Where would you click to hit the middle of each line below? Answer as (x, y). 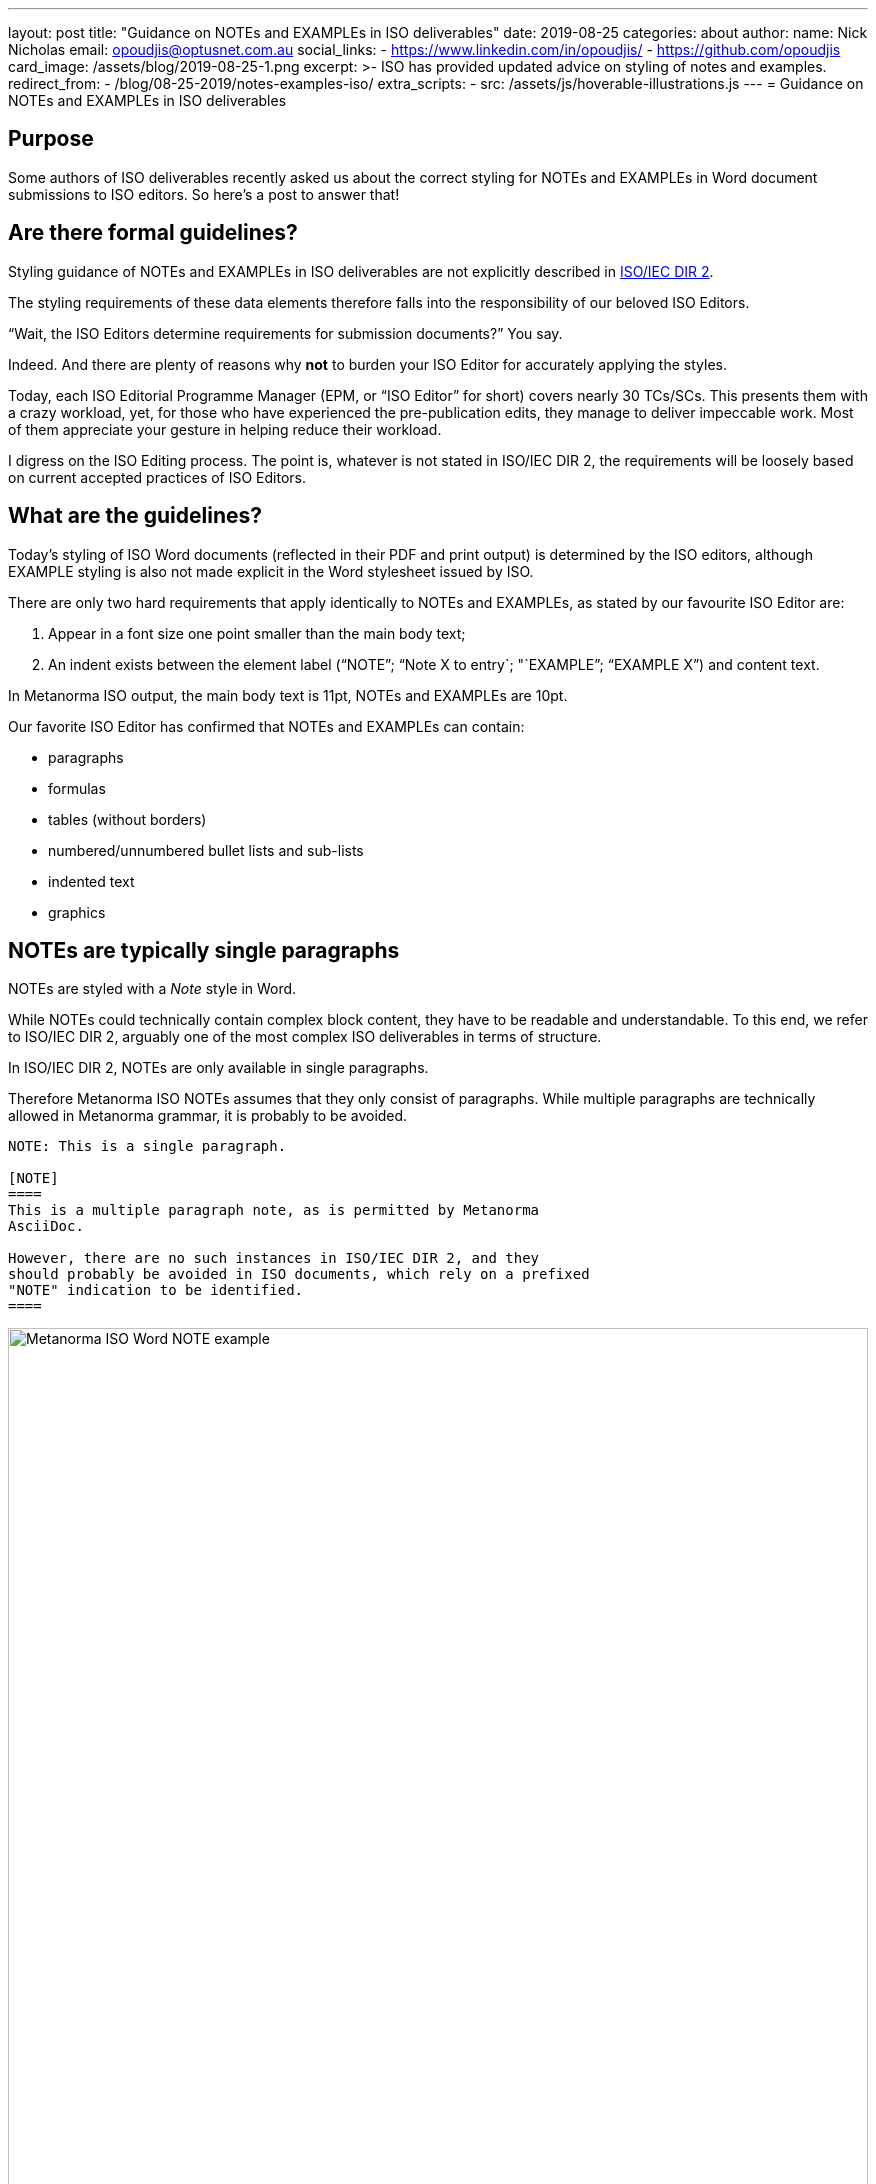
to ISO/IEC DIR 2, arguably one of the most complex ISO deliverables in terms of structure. (305, 1037)
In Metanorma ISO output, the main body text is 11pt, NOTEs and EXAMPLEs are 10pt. (288, 695)
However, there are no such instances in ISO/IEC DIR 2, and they (274, 1258)
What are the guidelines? (135, 516)
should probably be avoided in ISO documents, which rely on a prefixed (299, 1274)
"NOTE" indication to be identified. (156, 1290)
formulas (77, 788)
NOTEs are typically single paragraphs (204, 950)
